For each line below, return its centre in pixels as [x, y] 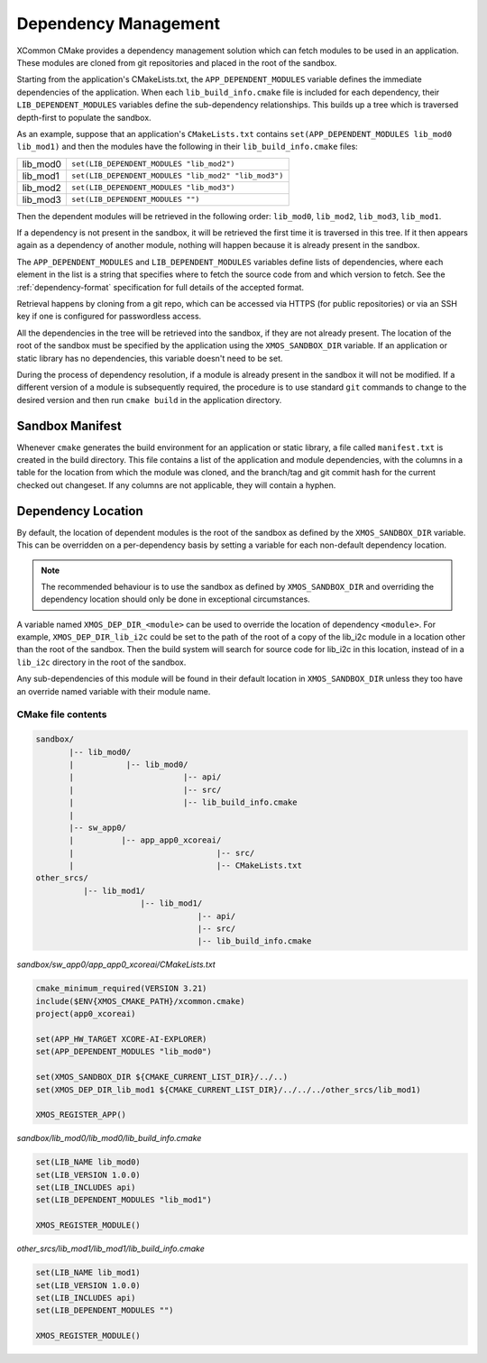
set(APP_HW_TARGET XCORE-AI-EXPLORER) [121, 1039]
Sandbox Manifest [69, 425]
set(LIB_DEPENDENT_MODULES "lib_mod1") [124, 1200]
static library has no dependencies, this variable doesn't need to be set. [150, 358]
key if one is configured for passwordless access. [109, 317]
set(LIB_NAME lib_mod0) [88, 1162]
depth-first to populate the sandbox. [84, 117]
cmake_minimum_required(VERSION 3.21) [121, 989]
